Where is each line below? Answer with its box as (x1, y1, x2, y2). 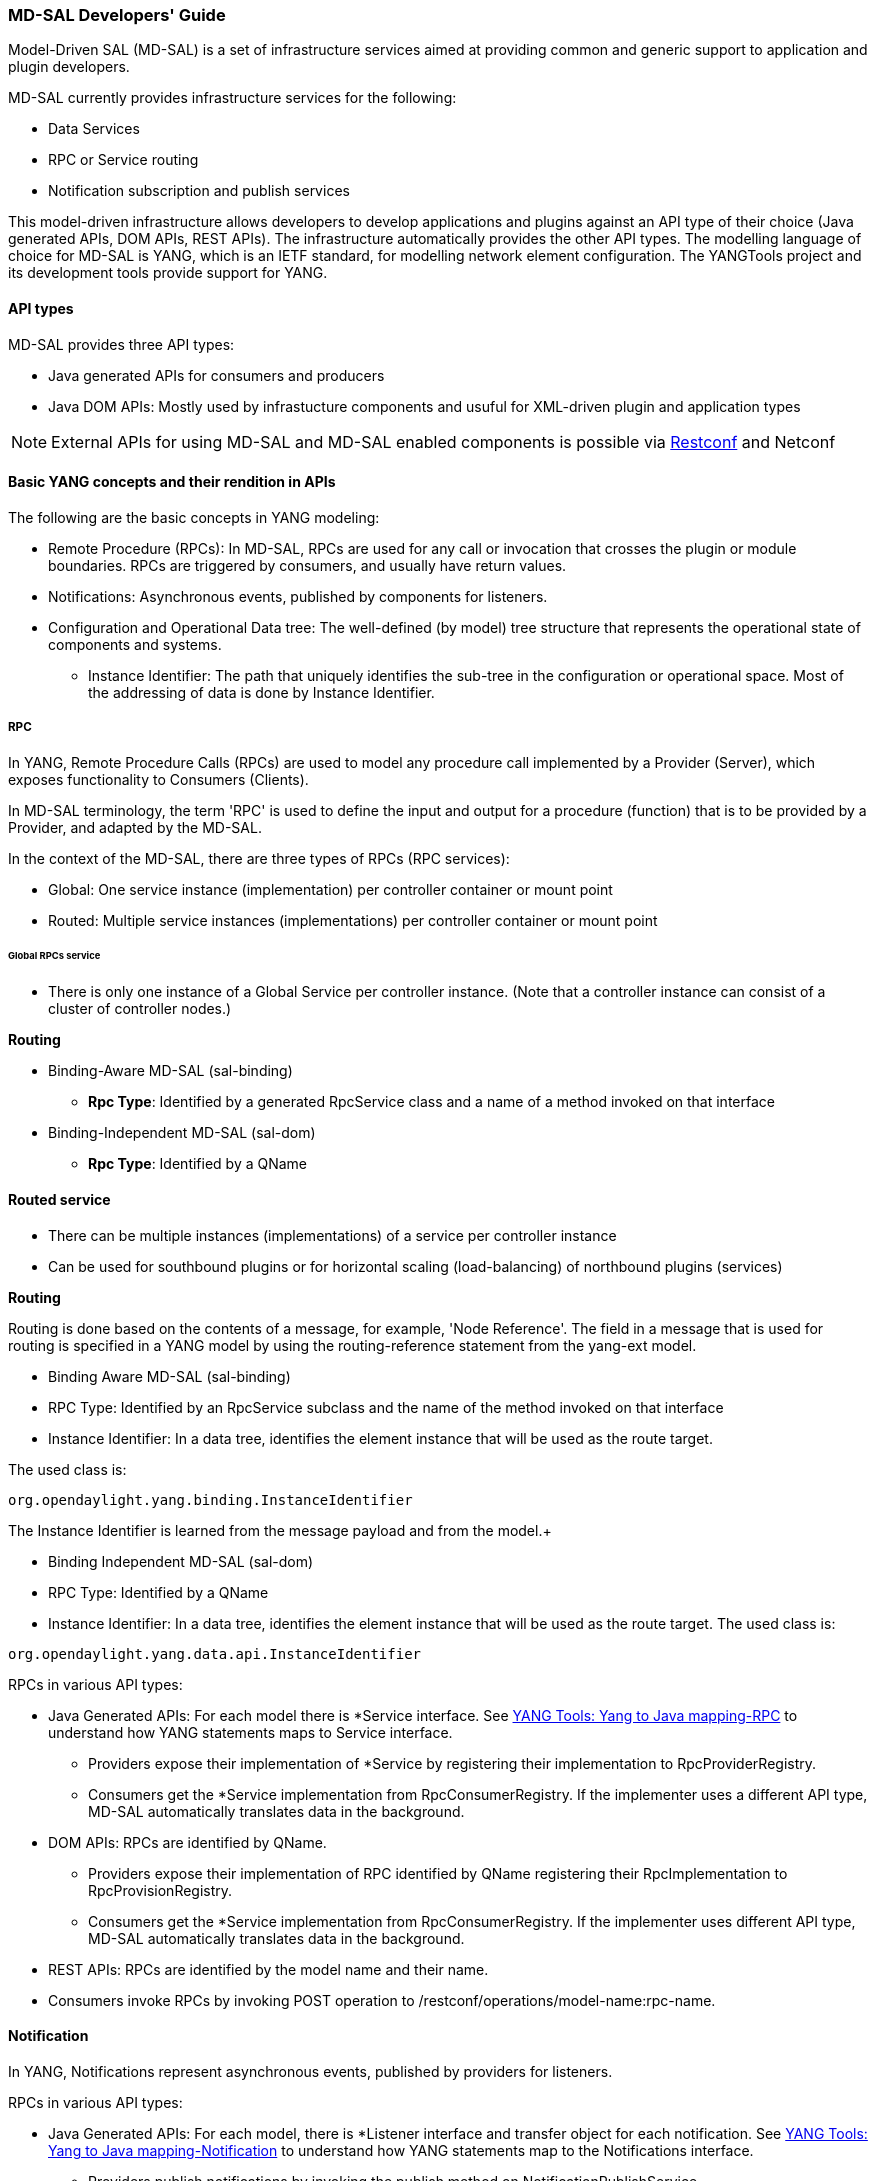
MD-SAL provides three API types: (8, 335, 235, 353)
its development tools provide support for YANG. (8, 264, 328, 282)
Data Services (48, 120, 140, 138)
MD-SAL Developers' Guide (8, 5, 226, 25)
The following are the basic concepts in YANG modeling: (8, 508, 380, 526)
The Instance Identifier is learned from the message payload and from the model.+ (8, 1521, 552, 1539)
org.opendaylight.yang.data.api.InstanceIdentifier (8, 1645, 422, 1662)
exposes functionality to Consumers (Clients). (8, 770, 309, 788)
